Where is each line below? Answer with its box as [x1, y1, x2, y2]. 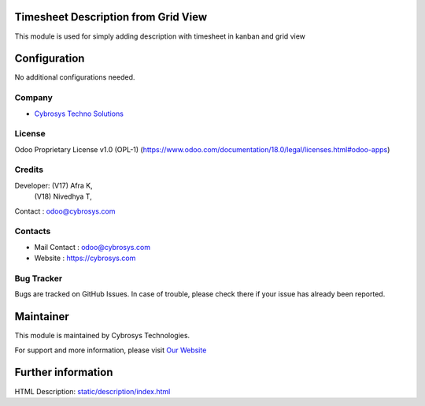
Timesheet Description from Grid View [14, 10, 208, 24]
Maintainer [14, 310, 70, 323]
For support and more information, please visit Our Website [14, 345, 207, 355]
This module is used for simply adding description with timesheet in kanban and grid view [14, 32, 306, 41]
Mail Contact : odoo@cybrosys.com [34, 242, 151, 251]
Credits [14, 164, 43, 175]
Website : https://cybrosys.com [34, 253, 136, 263]
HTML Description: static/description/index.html [14, 386, 171, 396]
